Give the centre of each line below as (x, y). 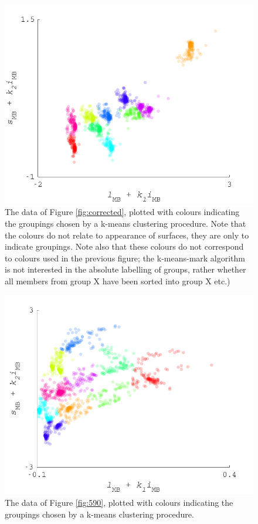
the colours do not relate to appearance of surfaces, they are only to (127, 235)
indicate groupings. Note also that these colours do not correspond (124, 246)
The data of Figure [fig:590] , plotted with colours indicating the (119, 503)
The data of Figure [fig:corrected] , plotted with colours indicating (122, 212)
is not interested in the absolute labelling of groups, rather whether (125, 269)
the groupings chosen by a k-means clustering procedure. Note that (125, 224)
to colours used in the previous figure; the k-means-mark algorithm (125, 258)
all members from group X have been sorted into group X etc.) (118, 281)
